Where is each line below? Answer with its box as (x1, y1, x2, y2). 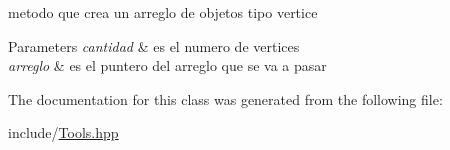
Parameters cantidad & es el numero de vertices (8, 35, 300, 56)
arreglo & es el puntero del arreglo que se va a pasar (8, 55, 327, 76)
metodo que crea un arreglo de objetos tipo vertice (8, 2, 318, 22)
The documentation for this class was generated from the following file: (8, 88, 443, 109)
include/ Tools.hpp (8, 122, 119, 143)
